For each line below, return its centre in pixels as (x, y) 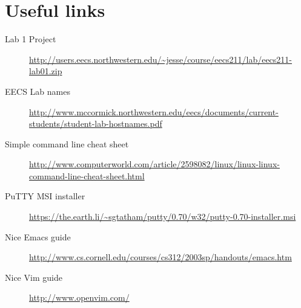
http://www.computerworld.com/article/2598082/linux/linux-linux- (154, 164)
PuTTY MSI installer (45, 196)
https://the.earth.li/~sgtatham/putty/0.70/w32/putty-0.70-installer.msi (163, 217)
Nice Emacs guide (38, 236)
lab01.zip (46, 71)
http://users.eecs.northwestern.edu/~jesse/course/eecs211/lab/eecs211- (161, 59)
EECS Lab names (38, 91)
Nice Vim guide (34, 277)
